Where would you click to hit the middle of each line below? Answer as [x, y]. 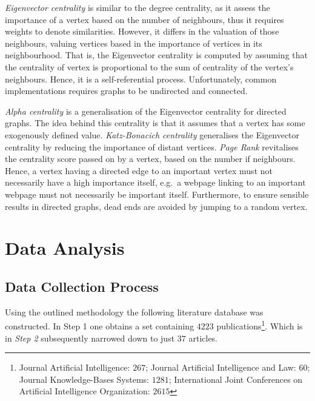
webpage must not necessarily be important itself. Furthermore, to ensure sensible [157, 194]
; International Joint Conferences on [236, 379]
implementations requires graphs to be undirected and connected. [126, 91]
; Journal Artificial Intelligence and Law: [221, 367]
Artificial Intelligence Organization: [85, 391]
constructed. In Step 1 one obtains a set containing [100, 325]
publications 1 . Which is [260, 325]
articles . [203, 338]
